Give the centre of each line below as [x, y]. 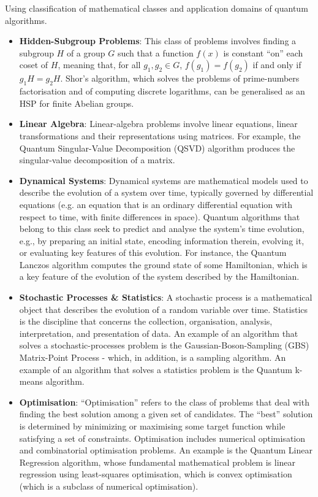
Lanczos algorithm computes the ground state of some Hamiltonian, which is [163, 264]
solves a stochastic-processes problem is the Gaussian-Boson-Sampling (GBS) [164, 345]
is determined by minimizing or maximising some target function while [152, 426]
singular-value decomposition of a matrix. [97, 160]
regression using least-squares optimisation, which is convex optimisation [156, 474]
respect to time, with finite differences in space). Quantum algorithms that [160, 216]
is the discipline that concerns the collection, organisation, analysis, [146, 321]
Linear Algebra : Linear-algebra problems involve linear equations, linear [158, 124]
